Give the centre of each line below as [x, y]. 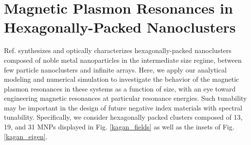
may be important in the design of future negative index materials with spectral [123, 107]
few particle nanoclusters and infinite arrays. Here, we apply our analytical [115, 69]
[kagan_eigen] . [26, 136]
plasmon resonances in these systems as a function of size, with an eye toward [120, 88]
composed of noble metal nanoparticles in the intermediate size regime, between [123, 60]
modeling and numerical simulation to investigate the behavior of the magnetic [122, 79]
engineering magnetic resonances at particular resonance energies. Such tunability [125, 98]
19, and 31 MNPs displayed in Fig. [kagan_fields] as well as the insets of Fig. [119, 127]
